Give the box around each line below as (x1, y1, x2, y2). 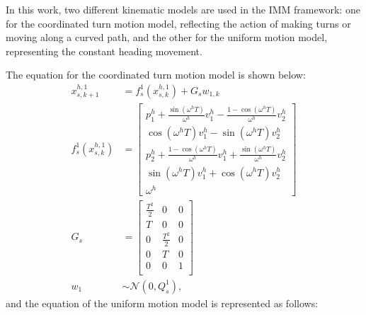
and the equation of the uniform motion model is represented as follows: (6, 295, 319, 310)
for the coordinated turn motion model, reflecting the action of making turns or (6, 16, 351, 30)
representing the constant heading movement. (6, 43, 202, 58)
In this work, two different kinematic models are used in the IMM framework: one (6, 2, 360, 16)
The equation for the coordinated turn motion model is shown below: (6, 67, 306, 82)
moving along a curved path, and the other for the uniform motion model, (6, 30, 328, 45)
